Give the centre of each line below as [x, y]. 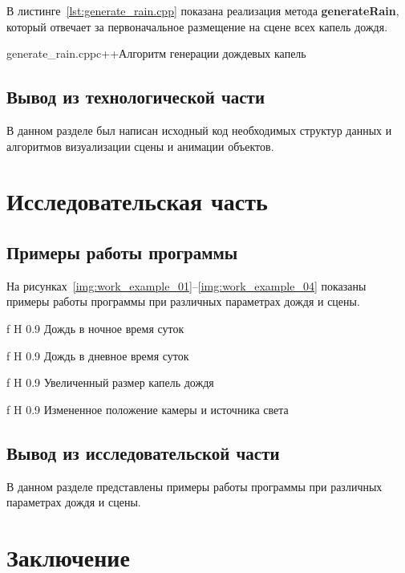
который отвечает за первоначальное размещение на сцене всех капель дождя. [197, 26]
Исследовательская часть [137, 201]
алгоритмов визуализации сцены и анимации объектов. [140, 146]
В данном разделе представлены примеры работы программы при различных [194, 486]
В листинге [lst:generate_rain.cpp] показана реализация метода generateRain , [203, 10]
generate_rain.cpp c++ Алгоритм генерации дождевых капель [156, 53]
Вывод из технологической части [136, 97]
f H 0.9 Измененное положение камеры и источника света [148, 409]
